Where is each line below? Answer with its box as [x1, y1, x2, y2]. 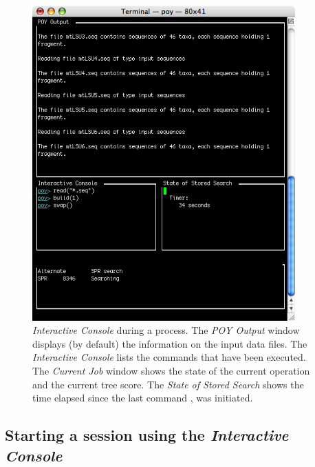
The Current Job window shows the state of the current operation [32, 364, 310, 378]
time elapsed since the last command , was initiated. [32, 390, 253, 405]
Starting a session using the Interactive [5, 424, 289, 446]
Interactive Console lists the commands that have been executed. [32, 350, 306, 364]
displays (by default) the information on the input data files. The [32, 336, 307, 350]
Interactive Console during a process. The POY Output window [32, 323, 300, 337]
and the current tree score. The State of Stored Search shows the [32, 377, 304, 391]
